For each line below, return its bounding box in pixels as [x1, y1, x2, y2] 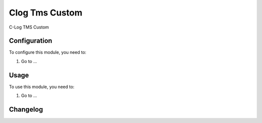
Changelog [9, 105, 43, 113]
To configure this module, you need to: [9, 49, 87, 55]
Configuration [9, 37, 52, 45]
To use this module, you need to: [9, 84, 75, 90]
